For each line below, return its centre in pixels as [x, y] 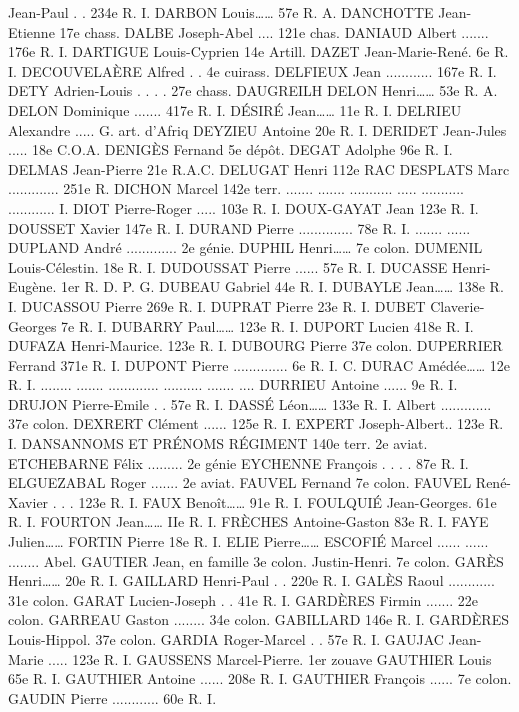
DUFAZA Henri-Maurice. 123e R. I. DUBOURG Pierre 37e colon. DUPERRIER [255, 345]
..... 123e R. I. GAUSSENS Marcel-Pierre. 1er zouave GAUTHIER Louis [270, 658]
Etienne [31, 31]
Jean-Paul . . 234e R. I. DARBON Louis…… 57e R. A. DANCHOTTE [221, 12]
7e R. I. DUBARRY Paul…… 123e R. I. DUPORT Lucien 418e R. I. [267, 325]
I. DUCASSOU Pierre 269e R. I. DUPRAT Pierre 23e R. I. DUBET [217, 305]
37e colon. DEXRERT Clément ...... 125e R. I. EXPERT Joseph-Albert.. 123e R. [256, 423]
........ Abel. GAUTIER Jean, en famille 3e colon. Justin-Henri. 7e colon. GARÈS [256, 560]
